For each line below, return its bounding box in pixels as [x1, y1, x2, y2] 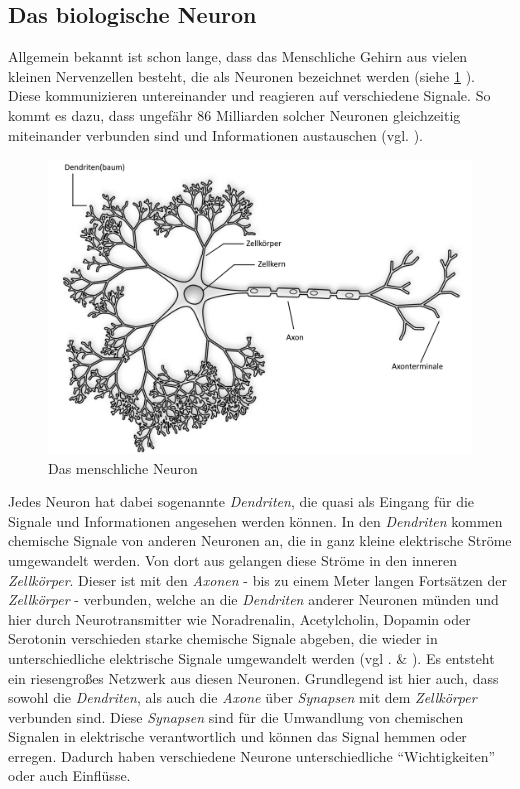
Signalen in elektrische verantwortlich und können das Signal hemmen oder [8, 726, 467, 747]
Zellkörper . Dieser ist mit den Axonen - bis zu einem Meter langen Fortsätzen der [8, 569, 508, 590]
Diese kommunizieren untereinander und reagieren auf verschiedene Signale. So [8, 85, 491, 106]
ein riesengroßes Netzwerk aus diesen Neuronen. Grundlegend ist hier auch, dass [8, 667, 499, 688]
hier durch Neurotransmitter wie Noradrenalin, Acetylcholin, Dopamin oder [8, 608, 471, 629]
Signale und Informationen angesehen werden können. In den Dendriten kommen [8, 510, 503, 531]
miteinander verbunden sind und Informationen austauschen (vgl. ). [8, 124, 423, 145]
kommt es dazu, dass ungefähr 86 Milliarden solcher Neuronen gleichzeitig [8, 104, 461, 125]
